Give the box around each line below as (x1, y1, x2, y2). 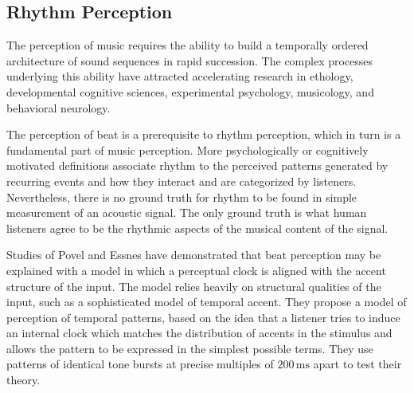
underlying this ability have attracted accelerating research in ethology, (6, 68, 353, 84)
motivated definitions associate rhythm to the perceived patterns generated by (6, 157, 389, 174)
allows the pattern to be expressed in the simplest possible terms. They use (6, 340, 373, 356)
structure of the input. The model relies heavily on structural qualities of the (6, 277, 381, 294)
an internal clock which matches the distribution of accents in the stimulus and (6, 324, 393, 341)
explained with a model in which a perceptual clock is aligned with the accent (6, 261, 386, 278)
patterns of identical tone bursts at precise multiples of (6, 356, 274, 372)
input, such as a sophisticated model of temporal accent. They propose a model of (6, 293, 407, 310)
